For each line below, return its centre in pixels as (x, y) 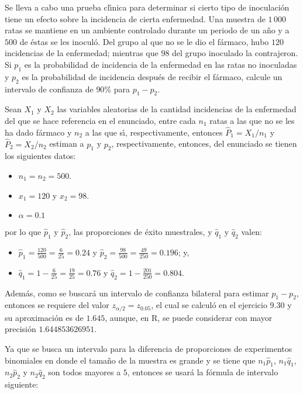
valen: (252, 232)
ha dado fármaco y (38, 132)
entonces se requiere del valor (57, 305)
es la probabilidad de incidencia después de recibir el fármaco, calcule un (152, 76)
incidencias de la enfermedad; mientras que (82, 53)
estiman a (67, 144)
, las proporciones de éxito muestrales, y (140, 232)
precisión (20, 329)
